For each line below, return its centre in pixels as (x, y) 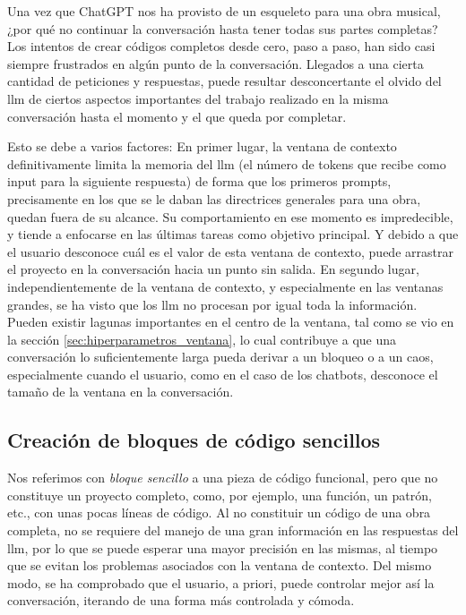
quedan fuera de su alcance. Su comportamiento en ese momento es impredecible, (230, 216)
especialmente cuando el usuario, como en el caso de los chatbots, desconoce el (223, 374)
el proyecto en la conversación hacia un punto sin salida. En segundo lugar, (213, 269)
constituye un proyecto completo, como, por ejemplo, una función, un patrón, (220, 495)
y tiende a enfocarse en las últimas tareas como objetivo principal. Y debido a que (233, 234)
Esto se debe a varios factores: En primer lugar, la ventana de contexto (202, 146)
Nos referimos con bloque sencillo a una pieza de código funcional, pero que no (223, 478)
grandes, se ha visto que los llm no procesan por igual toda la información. (212, 304)
